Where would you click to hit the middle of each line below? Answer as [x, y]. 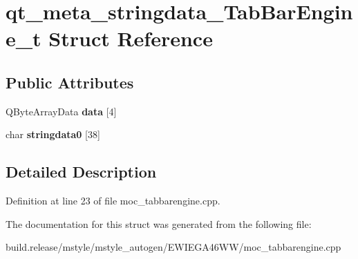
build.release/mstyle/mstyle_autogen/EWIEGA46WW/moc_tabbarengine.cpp [173, 247]
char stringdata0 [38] [53, 134]
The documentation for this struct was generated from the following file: [159, 223]
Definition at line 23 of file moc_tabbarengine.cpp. [113, 201]
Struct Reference [131, 38]
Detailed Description [81, 172]
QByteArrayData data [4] [61, 111]
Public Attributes [70, 82]
